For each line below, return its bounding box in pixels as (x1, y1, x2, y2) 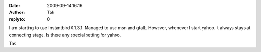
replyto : (9, 16, 26, 22)
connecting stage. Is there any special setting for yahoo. (9, 32, 121, 38)
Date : (9, 3, 20, 8)
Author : (9, 10, 25, 15)
